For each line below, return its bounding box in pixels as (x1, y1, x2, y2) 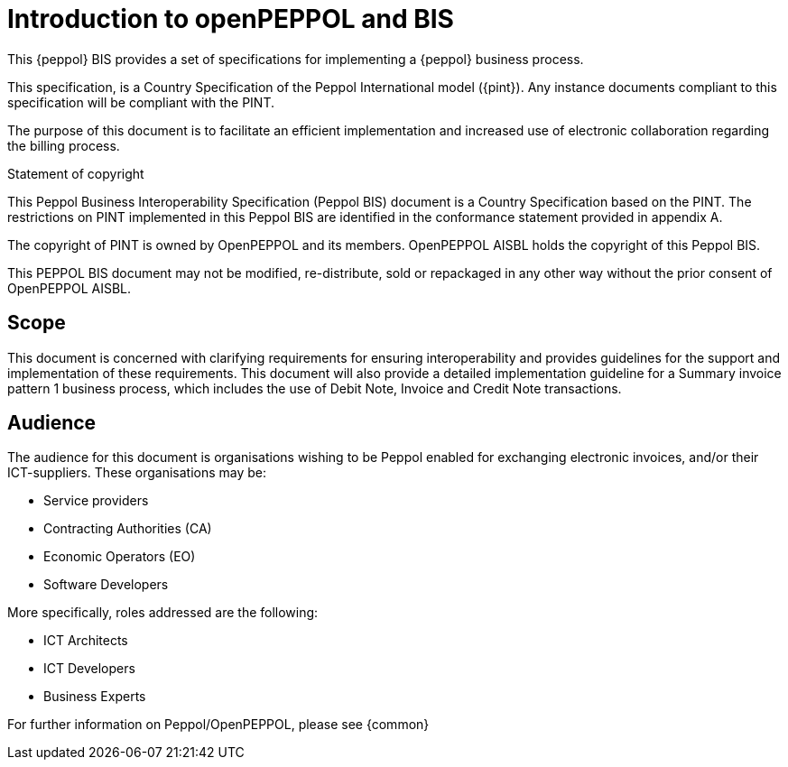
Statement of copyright (7, 165, 144, 181)
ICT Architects (43, 633, 128, 649)
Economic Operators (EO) (43, 549, 196, 565)
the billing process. (7, 137, 120, 153)
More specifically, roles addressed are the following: (7, 605, 319, 621)
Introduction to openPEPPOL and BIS (7, 4, 454, 34)
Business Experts (43, 688, 146, 705)
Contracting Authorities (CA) (43, 521, 212, 537)
